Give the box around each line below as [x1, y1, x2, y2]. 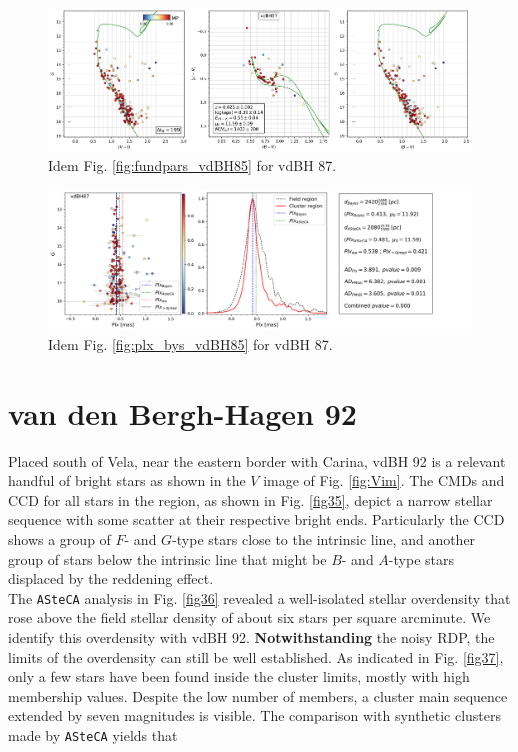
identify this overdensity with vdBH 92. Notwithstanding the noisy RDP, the [8, 627, 495, 648]
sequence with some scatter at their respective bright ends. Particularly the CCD [8, 509, 505, 530]
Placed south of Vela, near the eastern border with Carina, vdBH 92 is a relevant [8, 450, 506, 471]
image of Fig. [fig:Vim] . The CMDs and [263, 470, 505, 491]
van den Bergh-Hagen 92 [8, 392, 357, 433]
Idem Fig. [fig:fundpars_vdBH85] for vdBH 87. [48, 155, 337, 176]
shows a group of [8, 529, 111, 550]
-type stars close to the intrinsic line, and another [172, 529, 476, 550]
